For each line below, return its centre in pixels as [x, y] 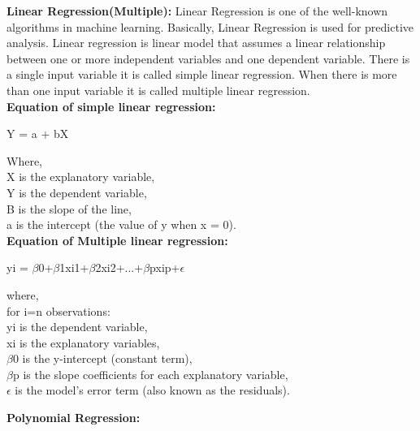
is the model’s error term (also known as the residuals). [152, 390]
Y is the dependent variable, [77, 192]
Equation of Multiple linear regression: [117, 240]
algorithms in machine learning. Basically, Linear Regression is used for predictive [210, 26]
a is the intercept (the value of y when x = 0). [121, 224]
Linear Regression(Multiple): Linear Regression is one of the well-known [197, 11]
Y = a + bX [38, 134]
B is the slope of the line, [69, 208]
